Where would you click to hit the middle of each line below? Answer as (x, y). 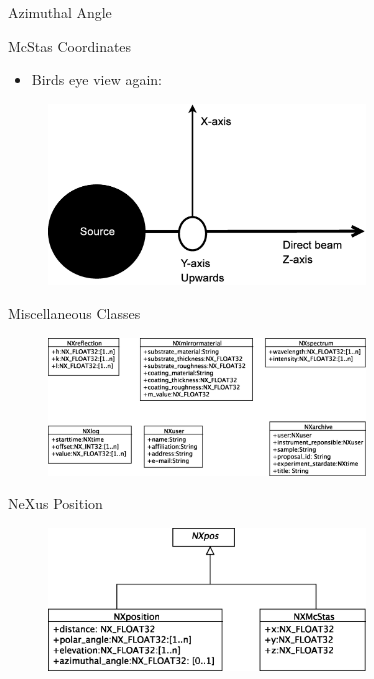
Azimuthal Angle (60, 12)
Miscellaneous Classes (74, 313)
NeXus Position (55, 503)
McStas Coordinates (70, 45)
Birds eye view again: (96, 79)
